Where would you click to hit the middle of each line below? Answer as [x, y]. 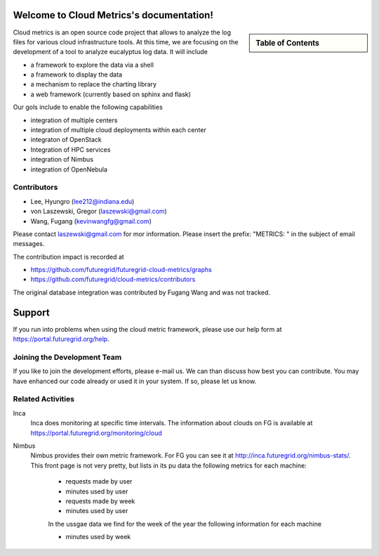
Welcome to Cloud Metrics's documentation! [113, 15]
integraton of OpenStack [66, 140]
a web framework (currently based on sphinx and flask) [111, 94]
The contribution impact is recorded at [68, 257]
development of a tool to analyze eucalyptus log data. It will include [111, 52]
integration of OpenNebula [69, 169]
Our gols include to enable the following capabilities [88, 107]
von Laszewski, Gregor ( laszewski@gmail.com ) [99, 212]
